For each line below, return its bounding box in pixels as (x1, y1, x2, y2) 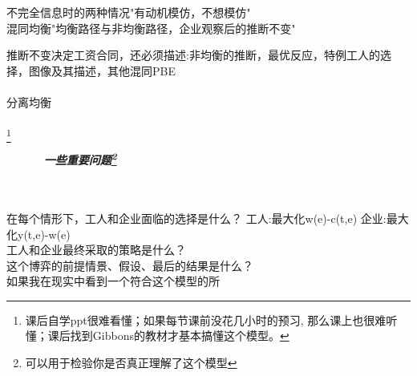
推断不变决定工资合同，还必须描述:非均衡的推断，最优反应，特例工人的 (6, 46, 380, 63)
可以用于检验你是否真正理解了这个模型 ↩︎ (25, 354, 237, 371)
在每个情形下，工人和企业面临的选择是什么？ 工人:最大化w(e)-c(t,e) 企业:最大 (6, 209, 409, 226)
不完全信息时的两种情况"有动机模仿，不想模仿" (6, 4, 251, 20)
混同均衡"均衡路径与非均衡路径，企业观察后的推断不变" (6, 19, 296, 36)
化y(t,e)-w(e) (6, 225, 71, 242)
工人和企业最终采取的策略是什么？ (6, 241, 186, 258)
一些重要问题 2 (43, 149, 117, 168)
